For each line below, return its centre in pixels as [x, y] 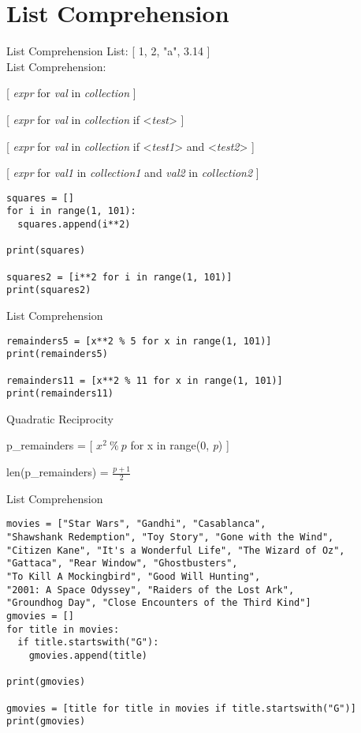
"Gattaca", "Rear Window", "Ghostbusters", [122, 564]
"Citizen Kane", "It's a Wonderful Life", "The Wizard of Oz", [176, 550]
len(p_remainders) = [58, 472]
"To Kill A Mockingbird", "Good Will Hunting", [134, 577]
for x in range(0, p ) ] [180, 445]
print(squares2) [49, 290]
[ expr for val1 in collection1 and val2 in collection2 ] [133, 173]
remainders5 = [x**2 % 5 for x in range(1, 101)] [139, 341]
